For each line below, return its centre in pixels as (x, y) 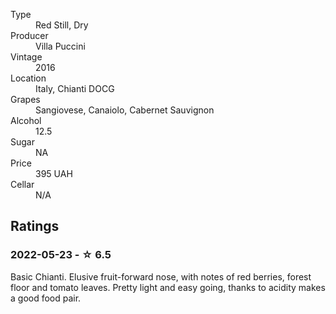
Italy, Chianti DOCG (75, 88)
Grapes (25, 99)
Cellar (22, 184)
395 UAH (54, 173)
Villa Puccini (60, 46)
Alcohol (26, 120)
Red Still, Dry (62, 25)
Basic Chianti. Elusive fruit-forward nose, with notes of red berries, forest (161, 276)
